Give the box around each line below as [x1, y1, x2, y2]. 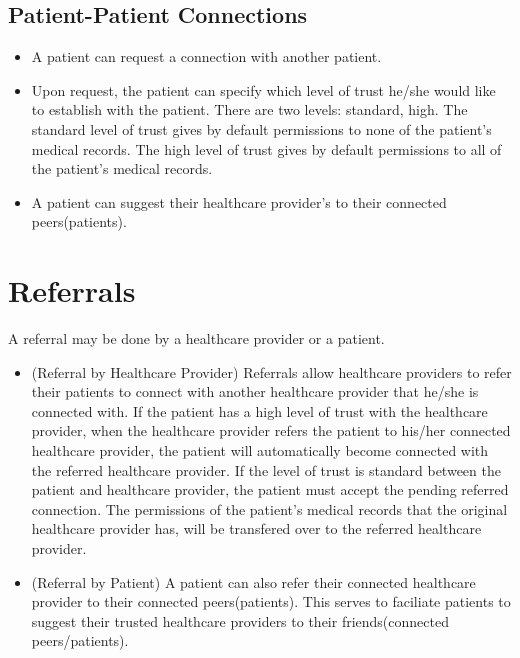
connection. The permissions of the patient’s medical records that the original [31, 498, 508, 519]
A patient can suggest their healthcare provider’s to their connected [31, 191, 447, 212]
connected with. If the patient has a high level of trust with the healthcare [31, 400, 488, 421]
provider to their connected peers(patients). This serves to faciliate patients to [31, 591, 511, 612]
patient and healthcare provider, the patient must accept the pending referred [31, 479, 509, 500]
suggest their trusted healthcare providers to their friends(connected [31, 610, 449, 631]
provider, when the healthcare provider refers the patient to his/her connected [31, 420, 511, 441]
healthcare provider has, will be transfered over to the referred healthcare [31, 518, 482, 539]
